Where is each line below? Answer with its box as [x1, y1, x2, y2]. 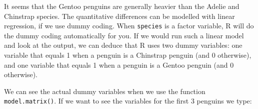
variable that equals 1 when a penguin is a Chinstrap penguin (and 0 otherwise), [4, 50, 251, 60]
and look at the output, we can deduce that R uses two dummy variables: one [4, 40, 242, 50]
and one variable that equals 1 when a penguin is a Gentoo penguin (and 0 [4, 59, 234, 70]
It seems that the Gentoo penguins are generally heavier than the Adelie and [4, 1, 239, 11]
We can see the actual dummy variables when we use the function [4, 86, 205, 96]
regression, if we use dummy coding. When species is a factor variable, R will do [4, 20, 254, 31]
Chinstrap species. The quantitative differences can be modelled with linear [4, 10, 235, 21]
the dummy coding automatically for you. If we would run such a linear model [4, 30, 244, 40]
